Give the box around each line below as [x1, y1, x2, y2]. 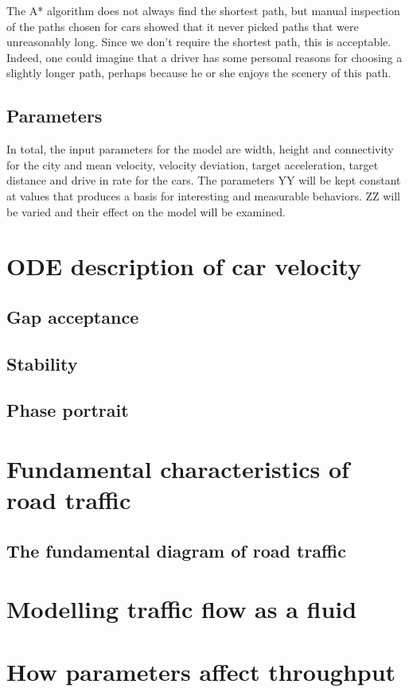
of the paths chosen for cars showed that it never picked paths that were [6, 17, 359, 34]
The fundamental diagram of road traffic [6, 538, 346, 562]
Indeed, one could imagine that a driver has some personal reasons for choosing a [6, 49, 403, 65]
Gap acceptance [6, 304, 139, 329]
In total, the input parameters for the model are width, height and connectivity [6, 141, 394, 157]
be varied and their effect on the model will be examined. [6, 203, 286, 220]
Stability [6, 351, 78, 375]
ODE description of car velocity [6, 250, 361, 282]
